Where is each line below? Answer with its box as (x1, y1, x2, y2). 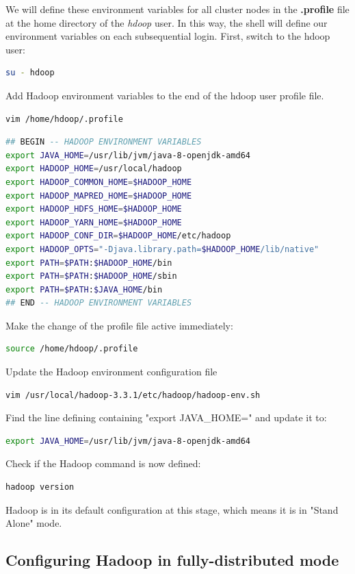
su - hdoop (5, 68, 55, 78)
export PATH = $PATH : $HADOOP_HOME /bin (5, 258, 172, 268)
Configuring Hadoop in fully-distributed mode (5, 549, 339, 571)
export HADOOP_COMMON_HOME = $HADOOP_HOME (5, 177, 192, 187)
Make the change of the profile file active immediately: (5, 318, 233, 332)
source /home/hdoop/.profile (5, 344, 138, 354)
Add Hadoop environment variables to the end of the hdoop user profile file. (5, 88, 324, 102)
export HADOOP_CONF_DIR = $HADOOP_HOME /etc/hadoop (5, 231, 231, 241)
